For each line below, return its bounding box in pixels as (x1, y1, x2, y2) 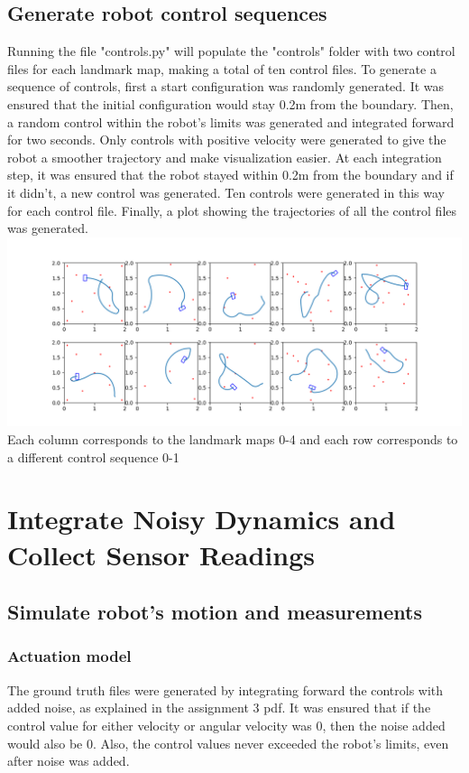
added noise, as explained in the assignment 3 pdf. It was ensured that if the (7, 698, 431, 717)
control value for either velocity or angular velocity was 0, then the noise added (7, 715, 446, 734)
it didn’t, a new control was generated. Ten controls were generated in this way (7, 182, 445, 201)
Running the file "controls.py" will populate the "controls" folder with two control (7, 42, 455, 61)
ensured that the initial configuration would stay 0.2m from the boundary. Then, (7, 94, 454, 113)
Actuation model (7, 645, 132, 667)
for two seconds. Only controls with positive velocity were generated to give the (7, 130, 446, 149)
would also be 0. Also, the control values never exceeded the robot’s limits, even (7, 733, 449, 752)
